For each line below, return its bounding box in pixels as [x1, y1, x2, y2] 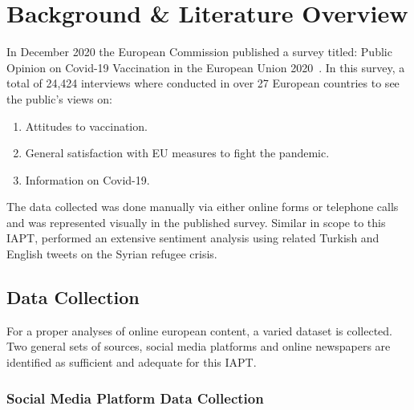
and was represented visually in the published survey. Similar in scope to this [6, 213, 386, 230]
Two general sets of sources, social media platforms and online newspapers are [6, 338, 391, 355]
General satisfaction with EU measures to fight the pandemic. [25, 144, 330, 161]
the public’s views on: [6, 90, 112, 107]
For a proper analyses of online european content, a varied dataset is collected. [6, 322, 392, 339]
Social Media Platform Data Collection [6, 388, 264, 408]
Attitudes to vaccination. [25, 117, 148, 134]
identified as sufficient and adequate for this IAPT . [6, 354, 257, 371]
